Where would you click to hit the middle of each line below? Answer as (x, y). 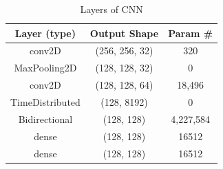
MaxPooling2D (45, 68)
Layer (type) (45, 33)
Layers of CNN (111, 9)
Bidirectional (45, 119)
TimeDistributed (45, 101)
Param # (191, 33)
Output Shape (124, 33)
